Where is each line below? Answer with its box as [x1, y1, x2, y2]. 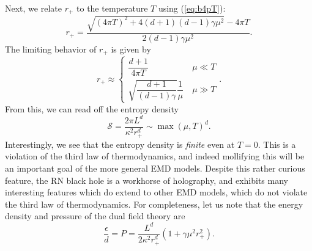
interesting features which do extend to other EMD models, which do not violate [5, 186, 308, 198]
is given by [111, 43, 151, 56]
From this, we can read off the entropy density [5, 102, 179, 115]
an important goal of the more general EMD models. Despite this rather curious [5, 162, 305, 175]
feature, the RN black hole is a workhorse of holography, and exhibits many [5, 173, 288, 186]
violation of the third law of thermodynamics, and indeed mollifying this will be [5, 150, 305, 162]
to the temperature [76, 2, 148, 14]
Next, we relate [5, 2, 62, 14]
